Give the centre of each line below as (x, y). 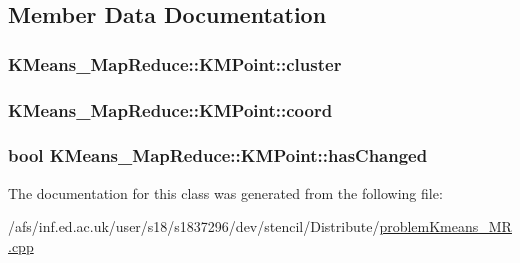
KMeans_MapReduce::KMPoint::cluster (175, 63)
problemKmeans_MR (445, 226)
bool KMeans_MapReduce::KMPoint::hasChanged (218, 155)
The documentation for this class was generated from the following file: (225, 192)
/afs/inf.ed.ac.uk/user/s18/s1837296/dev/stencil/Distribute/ (194, 226)
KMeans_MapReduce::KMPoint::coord (170, 109)
